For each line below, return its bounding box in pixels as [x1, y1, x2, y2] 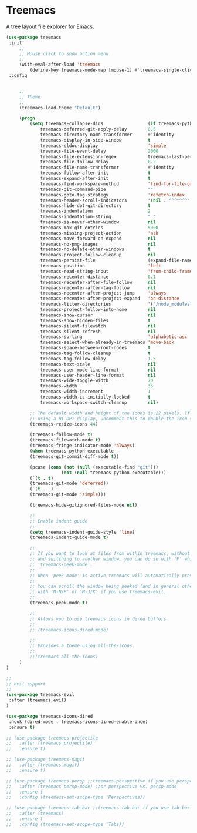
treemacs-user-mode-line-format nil [40, 367, 157, 373]
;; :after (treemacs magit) [6, 762, 80, 768]
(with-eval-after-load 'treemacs [19, 62, 101, 68]
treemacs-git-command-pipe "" [40, 186, 154, 192]
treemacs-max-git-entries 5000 [40, 225, 159, 230]
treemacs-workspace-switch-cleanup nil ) [40, 399, 159, 406]
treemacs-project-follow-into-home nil [40, 307, 157, 313]
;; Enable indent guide [29, 518, 88, 524]
